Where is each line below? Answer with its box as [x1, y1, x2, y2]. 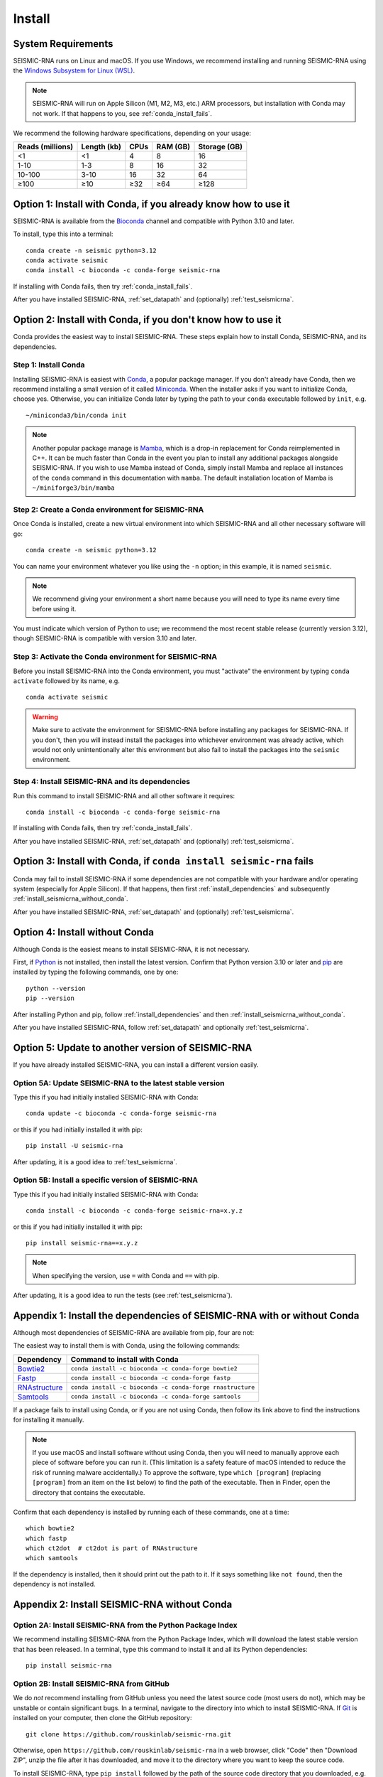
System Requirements [13, 38, 113, 50]
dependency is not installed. [13, 1580, 96, 1589]
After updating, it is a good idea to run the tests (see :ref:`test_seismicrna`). [13, 1291, 233, 1300]
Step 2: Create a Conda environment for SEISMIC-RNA [13, 505, 204, 515]
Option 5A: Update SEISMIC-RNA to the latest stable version [13, 1078, 225, 1088]
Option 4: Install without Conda [13, 926, 154, 938]
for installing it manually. [13, 1415, 84, 1424]
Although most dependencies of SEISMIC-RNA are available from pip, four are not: [13, 1328, 255, 1336]
